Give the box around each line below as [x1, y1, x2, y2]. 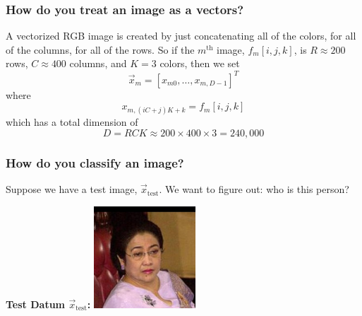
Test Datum [6, 296, 65, 311]
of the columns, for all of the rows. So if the [6, 42, 195, 57]
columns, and [69, 56, 127, 71]
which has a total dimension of [6, 115, 138, 129]
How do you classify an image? [6, 153, 184, 171]
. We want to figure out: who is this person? [159, 182, 349, 197]
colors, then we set [159, 56, 240, 71]
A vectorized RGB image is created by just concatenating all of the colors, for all [6, 28, 356, 43]
